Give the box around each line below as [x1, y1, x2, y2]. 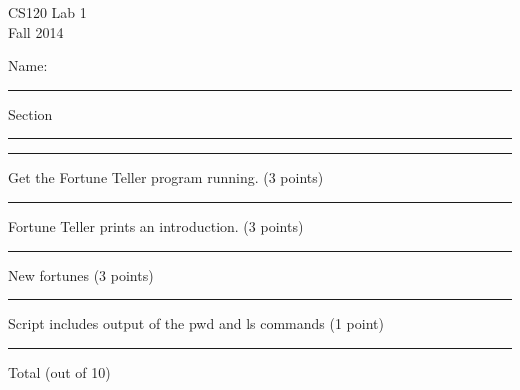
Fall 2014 [8, 21, 64, 42]
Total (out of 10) [8, 361, 111, 382]
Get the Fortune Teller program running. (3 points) [8, 167, 324, 188]
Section [8, 103, 53, 124]
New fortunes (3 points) [8, 264, 154, 285]
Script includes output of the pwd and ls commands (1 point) [8, 313, 384, 334]
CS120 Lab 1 [8, 2, 87, 22]
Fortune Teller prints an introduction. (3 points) [8, 215, 304, 236]
